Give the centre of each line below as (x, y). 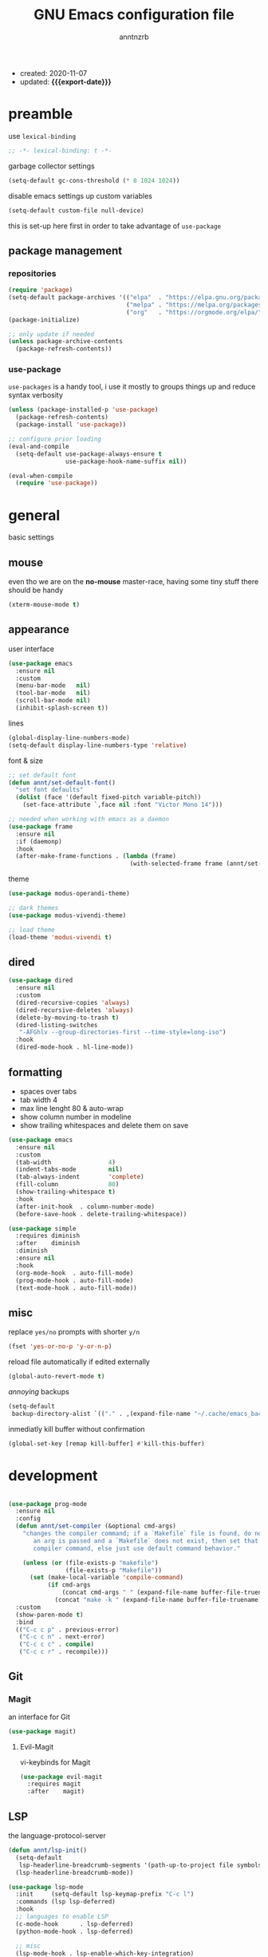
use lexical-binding (42, 136)
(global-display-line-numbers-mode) (69, 737)
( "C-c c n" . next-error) (62, 1637)
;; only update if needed (51, 334)
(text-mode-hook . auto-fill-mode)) (76, 1288)
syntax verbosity (36, 395)
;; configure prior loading (55, 439)
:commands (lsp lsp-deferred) (65, 1902)
